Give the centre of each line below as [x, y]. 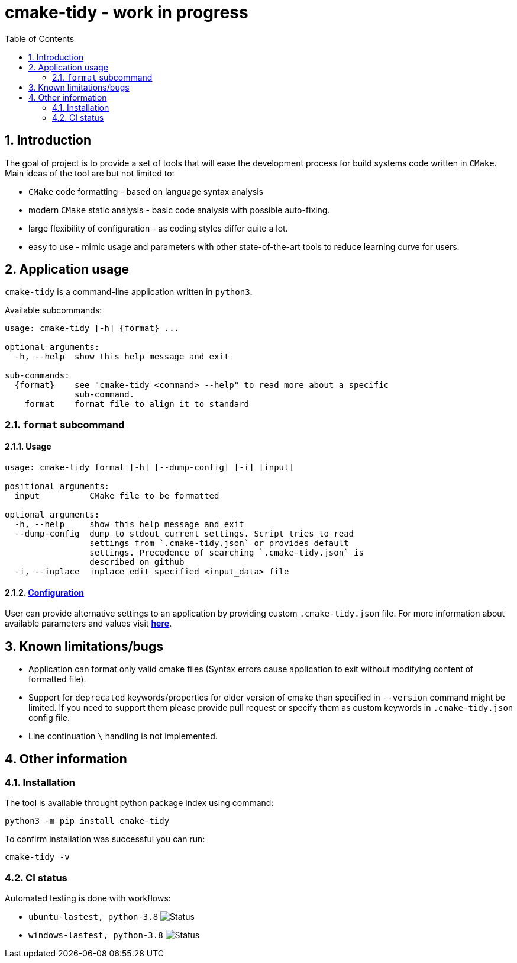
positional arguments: [57, 487]
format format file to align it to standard [137, 404]
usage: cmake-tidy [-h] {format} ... [92, 328]
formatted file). [57, 679]
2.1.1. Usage [28, 447]
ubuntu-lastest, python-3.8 [93, 917]
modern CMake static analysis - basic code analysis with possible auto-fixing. [179, 210]
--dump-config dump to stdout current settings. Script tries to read [184, 534]
